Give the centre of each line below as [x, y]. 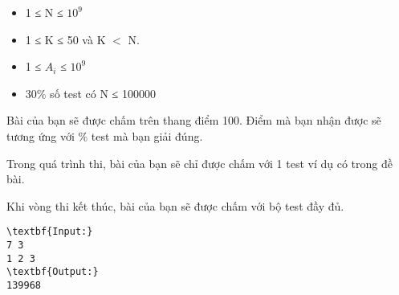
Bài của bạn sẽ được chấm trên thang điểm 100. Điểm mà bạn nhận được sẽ [194, 120]
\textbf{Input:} [50, 232]
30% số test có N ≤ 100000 [90, 93]
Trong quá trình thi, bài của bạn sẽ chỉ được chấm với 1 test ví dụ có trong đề [199, 163]
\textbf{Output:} [53, 272]
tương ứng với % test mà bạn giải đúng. [105, 135]
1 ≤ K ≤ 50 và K [65, 39]
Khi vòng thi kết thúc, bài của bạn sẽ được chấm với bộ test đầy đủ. [175, 205]
